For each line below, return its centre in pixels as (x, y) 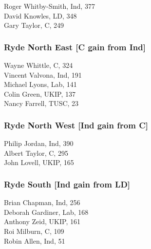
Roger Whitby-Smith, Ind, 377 (49, 6)
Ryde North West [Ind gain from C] (76, 125)
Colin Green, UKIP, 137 (40, 93)
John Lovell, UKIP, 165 (39, 162)
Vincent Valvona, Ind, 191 (43, 74)
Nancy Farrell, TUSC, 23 (41, 103)
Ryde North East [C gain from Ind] (75, 47)
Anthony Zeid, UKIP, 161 (42, 221)
